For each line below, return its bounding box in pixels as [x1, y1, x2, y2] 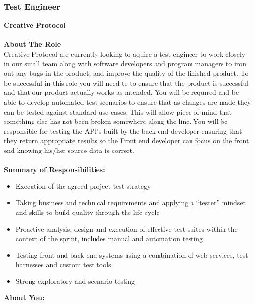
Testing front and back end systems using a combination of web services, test [15, 249, 248, 260]
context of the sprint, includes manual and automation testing [15, 233, 203, 243]
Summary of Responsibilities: [4, 164, 105, 175]
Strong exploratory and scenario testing [15, 275, 135, 286]
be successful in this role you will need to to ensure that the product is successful [4, 77, 249, 88]
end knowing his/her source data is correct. [4, 145, 134, 155]
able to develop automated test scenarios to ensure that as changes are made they [4, 96, 251, 107]
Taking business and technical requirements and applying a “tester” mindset [15, 197, 246, 208]
